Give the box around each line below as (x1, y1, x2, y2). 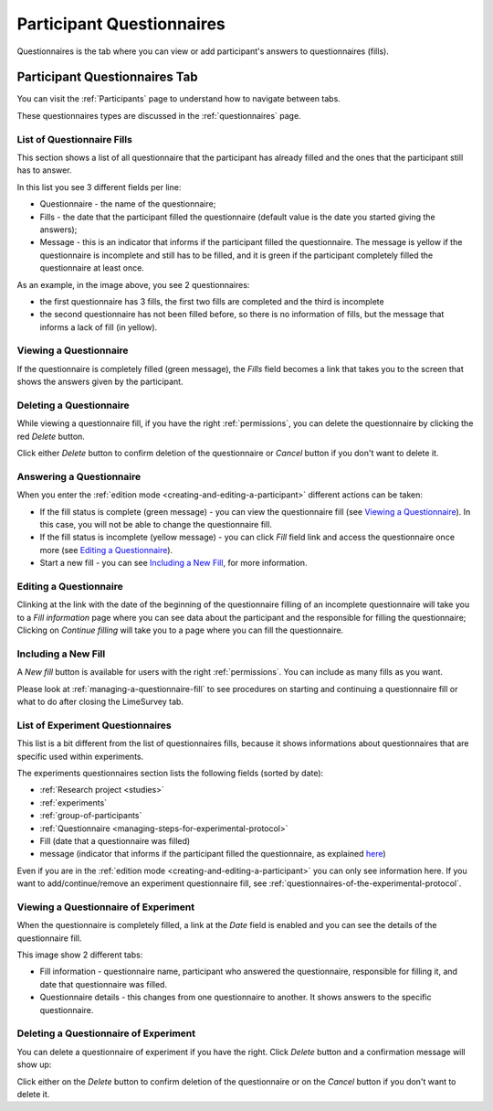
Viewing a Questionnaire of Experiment (16, 901, 195, 913)
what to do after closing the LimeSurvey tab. (16, 696, 184, 708)
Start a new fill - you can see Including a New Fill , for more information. (39, 558, 308, 569)
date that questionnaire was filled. (39, 978, 168, 989)
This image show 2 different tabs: (16, 949, 143, 960)
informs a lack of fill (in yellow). (39, 321, 158, 333)
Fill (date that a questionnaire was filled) (39, 835, 191, 846)
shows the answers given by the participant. (16, 376, 184, 388)
